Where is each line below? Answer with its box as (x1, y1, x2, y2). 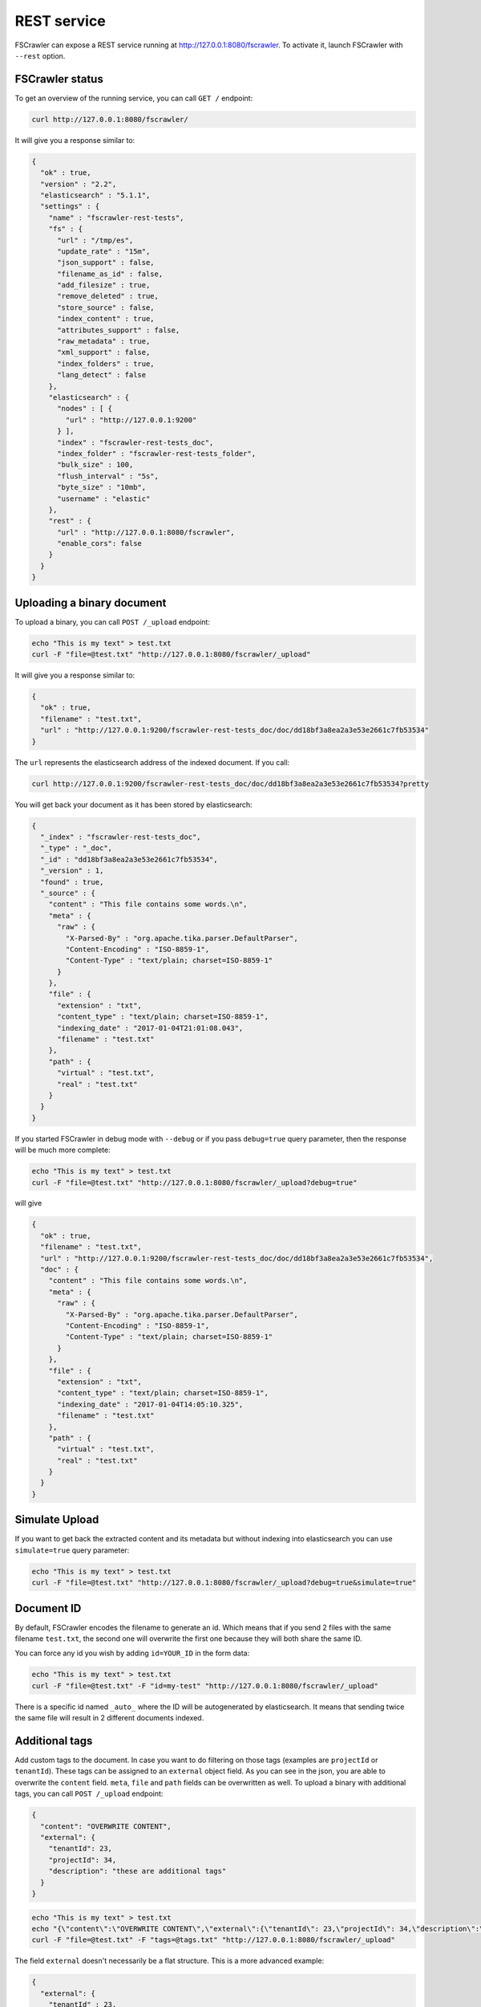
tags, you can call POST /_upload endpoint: (14, 1789, 164, 1798)
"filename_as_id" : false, (57, 269, 164, 279)
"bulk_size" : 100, (57, 460, 134, 470)
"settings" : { (40, 202, 100, 211)
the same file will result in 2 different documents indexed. (14, 1713, 204, 1723)
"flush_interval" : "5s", (57, 471, 160, 481)
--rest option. (14, 51, 66, 60)
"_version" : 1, (40, 866, 104, 875)
